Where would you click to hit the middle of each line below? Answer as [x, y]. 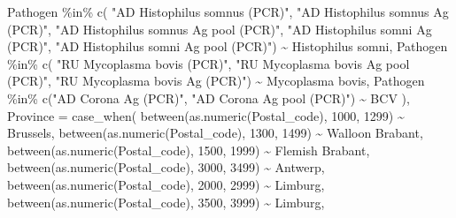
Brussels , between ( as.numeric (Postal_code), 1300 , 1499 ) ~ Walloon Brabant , [215, 133]
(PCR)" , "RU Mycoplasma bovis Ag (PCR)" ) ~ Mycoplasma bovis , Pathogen [216, 81]
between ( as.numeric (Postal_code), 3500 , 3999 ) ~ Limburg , [166, 202]
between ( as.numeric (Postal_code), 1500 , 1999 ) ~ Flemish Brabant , [189, 150]
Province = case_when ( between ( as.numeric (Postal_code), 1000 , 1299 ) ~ [206, 115]
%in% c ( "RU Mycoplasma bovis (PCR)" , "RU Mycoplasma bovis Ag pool [209, 63]
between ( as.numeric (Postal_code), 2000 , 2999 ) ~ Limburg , [166, 184]
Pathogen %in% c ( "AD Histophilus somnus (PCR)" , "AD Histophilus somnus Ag [228, 11]
